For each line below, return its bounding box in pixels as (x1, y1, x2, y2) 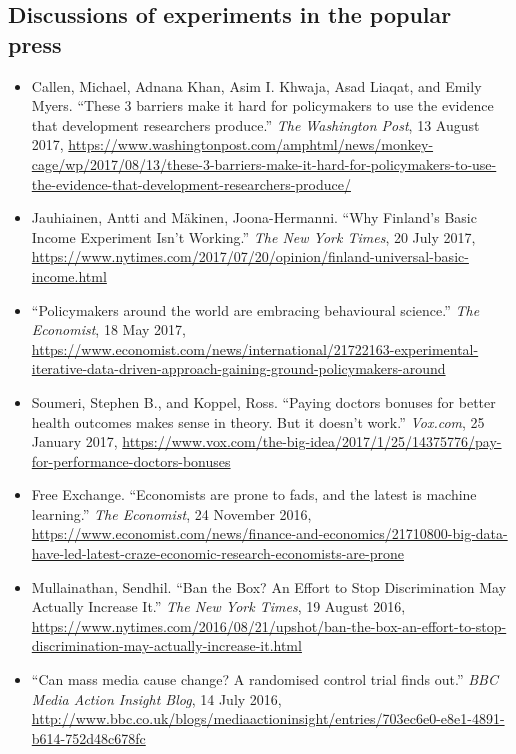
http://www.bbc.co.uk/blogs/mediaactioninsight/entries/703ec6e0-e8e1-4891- (31, 708, 505, 729)
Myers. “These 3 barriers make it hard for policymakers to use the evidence (31, 95, 494, 116)
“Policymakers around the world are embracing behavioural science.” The (31, 299, 480, 320)
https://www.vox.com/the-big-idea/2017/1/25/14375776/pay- (122, 431, 502, 452)
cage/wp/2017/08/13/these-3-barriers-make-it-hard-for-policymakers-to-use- (31, 153, 497, 174)
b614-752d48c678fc (31, 727, 146, 748)
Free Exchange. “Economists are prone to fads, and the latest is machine (31, 484, 477, 505)
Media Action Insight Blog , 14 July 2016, (31, 688, 282, 709)
